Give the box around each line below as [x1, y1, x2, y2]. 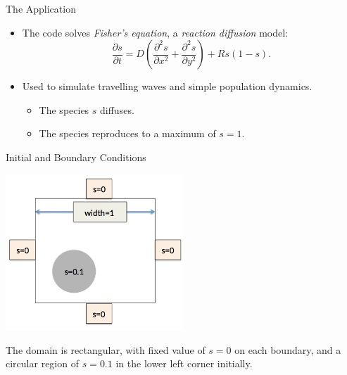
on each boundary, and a [234, 342, 341, 357]
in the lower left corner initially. [115, 356, 253, 371]
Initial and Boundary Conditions [6, 149, 146, 164]
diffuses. [100, 102, 134, 117]
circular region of [6, 356, 79, 371]
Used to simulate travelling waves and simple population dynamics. [22, 79, 313, 94]
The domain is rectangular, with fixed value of [6, 342, 206, 357]
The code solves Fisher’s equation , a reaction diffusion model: [22, 25, 288, 39]
